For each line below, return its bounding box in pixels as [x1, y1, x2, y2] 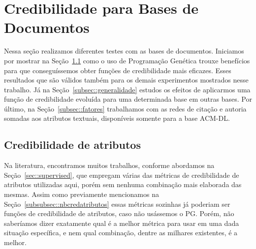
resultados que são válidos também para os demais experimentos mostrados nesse [4, 75, 249, 85]
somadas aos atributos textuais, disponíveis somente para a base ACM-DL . [4, 113, 230, 123]
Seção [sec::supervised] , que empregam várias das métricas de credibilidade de [4, 169, 239, 180]
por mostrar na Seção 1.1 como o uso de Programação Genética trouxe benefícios [4, 55, 250, 65]
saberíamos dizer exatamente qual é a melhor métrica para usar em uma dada [4, 218, 239, 228]
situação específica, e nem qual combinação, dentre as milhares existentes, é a [4, 227, 238, 238]
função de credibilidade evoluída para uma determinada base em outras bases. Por [4, 94, 252, 104]
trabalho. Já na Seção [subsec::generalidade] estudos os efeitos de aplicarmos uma [4, 84, 251, 94]
